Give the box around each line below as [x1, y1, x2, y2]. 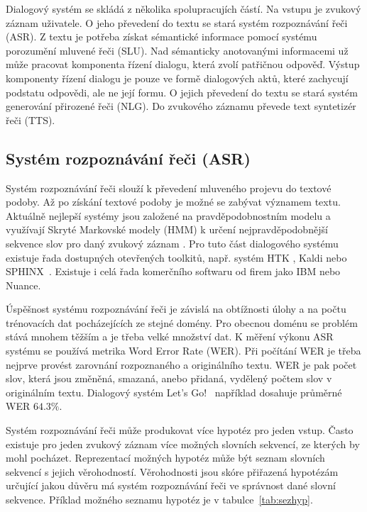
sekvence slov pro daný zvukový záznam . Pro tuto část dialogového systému [6, 235, 339, 250]
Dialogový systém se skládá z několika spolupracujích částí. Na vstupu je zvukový [6, 1, 361, 16]
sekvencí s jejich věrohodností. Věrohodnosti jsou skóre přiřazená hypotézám [6, 464, 339, 479]
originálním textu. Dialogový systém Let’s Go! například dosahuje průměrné [6, 384, 342, 399]
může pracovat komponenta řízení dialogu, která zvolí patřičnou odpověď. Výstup [6, 57, 360, 72]
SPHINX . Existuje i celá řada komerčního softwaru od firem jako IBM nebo [6, 264, 341, 279]
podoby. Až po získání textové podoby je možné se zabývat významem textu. [6, 194, 341, 209]
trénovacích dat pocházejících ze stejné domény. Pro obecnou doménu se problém [6, 315, 358, 330]
